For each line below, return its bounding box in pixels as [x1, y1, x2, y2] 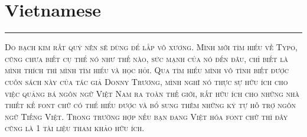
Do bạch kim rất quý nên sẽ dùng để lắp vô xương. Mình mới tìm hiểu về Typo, [5, 41, 298, 53]
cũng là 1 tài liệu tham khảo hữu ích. [5, 122, 145, 134]
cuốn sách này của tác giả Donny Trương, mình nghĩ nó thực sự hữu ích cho [5, 75, 288, 87]
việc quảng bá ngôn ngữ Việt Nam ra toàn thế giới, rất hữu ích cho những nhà [5, 87, 300, 99]
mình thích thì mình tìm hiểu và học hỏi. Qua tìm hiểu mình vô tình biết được [5, 64, 289, 76]
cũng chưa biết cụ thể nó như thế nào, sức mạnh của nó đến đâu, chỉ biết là [5, 52, 288, 64]
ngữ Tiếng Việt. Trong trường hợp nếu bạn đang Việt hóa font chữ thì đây [5, 110, 288, 122]
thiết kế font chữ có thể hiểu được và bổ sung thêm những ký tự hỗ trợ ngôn [5, 99, 296, 111]
